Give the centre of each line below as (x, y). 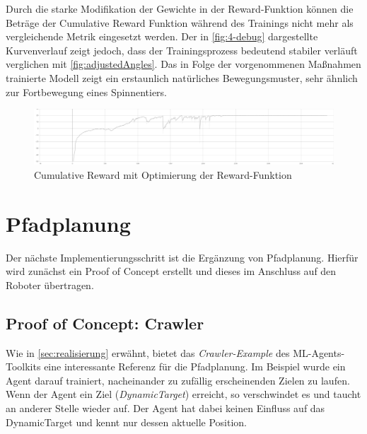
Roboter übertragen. (50, 285)
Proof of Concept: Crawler (105, 323)
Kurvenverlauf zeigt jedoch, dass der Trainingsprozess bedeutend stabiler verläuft (182, 50)
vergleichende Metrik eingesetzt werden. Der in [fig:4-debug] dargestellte (162, 36)
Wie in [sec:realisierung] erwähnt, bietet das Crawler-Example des (148, 352)
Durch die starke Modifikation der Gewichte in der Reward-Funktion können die (180, 8)
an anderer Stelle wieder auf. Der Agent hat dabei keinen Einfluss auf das (165, 407)
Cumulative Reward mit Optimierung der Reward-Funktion (163, 174)
